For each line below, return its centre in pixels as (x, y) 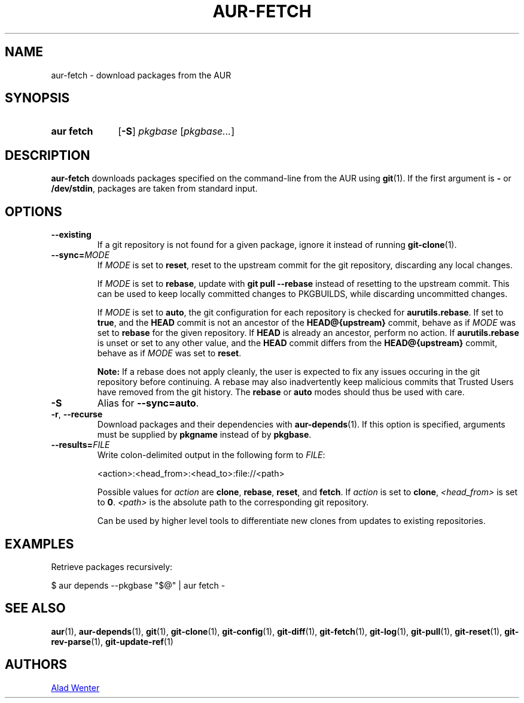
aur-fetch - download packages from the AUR (141, 75)
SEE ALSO (35, 608)
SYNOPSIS (37, 98)
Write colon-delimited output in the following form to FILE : (211, 455)
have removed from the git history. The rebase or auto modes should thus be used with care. (281, 392)
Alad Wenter (75, 687)
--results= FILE (80, 445)
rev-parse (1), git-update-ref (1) (112, 641)
